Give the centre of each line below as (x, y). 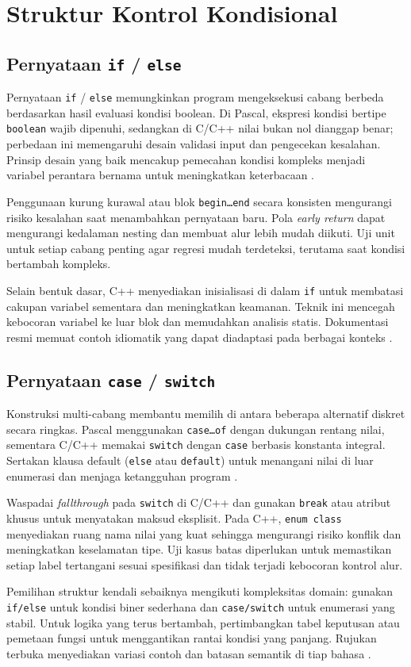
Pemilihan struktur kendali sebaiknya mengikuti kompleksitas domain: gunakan (200, 591)
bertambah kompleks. (59, 264)
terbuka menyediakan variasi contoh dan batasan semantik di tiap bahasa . (189, 653)
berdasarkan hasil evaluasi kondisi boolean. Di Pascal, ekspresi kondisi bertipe (196, 112)
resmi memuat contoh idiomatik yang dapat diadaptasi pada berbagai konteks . (200, 337)
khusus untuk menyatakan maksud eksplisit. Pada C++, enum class (174, 517)
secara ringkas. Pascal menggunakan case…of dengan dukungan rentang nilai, (196, 429)
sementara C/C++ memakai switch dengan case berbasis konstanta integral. (196, 445)
